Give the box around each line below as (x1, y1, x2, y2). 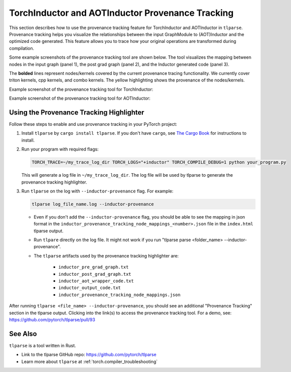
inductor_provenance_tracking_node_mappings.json (58, 292, 181, 298)
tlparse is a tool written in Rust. (9, 342, 76, 348)
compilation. (9, 45, 34, 51)
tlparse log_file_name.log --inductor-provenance (32, 201, 154, 207)
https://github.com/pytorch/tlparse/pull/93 (9, 316, 96, 323)
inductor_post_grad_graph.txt (58, 271, 131, 277)
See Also (9, 330, 37, 338)
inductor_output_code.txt (58, 285, 121, 291)
